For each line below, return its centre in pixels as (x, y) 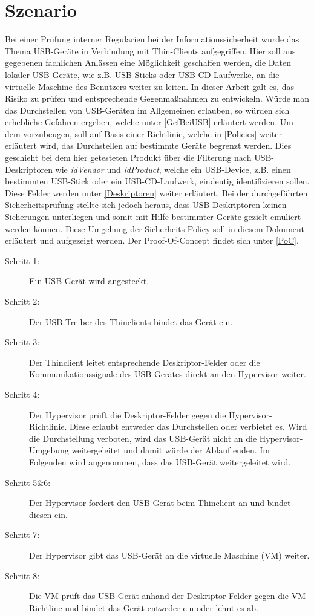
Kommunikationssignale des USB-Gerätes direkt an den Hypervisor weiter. (168, 374)
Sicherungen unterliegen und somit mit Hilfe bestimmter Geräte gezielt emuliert (153, 217)
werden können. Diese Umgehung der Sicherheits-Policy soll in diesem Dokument (155, 228)
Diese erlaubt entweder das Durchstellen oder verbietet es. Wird (188, 426)
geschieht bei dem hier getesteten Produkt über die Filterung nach (128, 157)
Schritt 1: (22, 260)
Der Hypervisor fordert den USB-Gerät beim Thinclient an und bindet (160, 503)
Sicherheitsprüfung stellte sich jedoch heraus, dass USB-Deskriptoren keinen (146, 205)
